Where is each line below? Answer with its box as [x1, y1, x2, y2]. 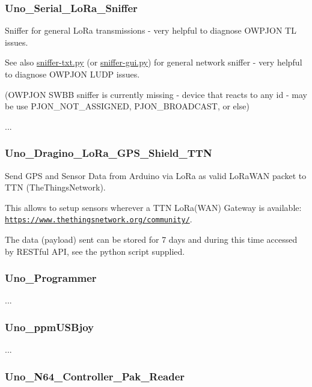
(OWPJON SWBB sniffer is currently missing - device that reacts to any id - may [5, 88, 307, 100]
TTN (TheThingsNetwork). [5, 181, 106, 194]
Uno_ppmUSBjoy [5, 319, 94, 334]
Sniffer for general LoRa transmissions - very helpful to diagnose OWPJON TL [5, 24, 296, 37]
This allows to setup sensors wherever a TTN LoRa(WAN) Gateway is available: [5, 201, 302, 213]
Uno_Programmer [5, 270, 97, 285]
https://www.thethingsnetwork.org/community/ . [5, 213, 192, 225]
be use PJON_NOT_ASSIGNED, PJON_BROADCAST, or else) [5, 100, 249, 112]
